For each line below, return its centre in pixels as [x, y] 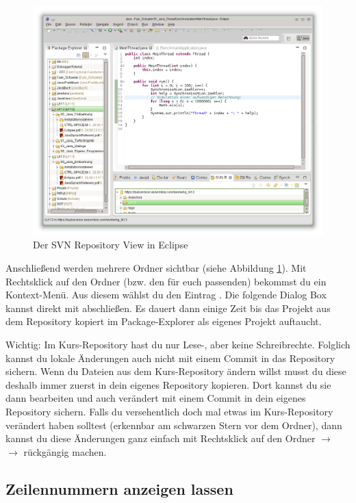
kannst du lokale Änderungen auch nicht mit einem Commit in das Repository [170, 358]
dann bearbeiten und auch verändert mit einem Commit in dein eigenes [156, 398]
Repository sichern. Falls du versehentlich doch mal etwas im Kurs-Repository [169, 411]
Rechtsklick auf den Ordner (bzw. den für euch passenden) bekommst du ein [166, 281]
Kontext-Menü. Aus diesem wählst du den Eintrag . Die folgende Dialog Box [166, 295]
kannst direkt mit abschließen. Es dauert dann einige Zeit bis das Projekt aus [168, 308]
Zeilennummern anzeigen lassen [119, 488]
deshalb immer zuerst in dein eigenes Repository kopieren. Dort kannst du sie [168, 384]
